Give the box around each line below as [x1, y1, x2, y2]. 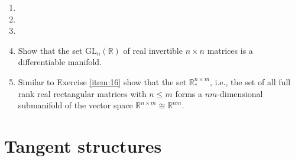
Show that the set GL [18, 44, 97, 56]
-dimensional [217, 87, 263, 99]
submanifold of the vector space [18, 99, 133, 111]
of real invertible [123, 44, 183, 56]
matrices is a [207, 44, 253, 56]
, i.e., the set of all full [210, 75, 291, 88]
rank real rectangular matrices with [18, 87, 147, 99]
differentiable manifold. [18, 56, 102, 68]
